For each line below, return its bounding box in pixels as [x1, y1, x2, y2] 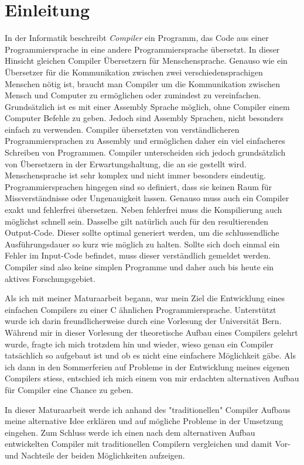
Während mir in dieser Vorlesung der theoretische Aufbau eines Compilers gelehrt [5, 326, 298, 338]
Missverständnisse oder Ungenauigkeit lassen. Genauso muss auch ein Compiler [5, 192, 289, 204]
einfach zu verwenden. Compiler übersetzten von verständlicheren [5, 123, 240, 135]
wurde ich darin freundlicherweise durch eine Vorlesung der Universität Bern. [5, 315, 282, 327]
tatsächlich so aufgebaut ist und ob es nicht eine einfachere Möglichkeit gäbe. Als [5, 349, 296, 361]
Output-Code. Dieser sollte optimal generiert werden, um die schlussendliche [5, 226, 279, 239]
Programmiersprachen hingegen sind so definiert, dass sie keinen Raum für [5, 180, 272, 192]
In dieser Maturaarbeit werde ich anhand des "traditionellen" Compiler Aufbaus [5, 403, 291, 415]
